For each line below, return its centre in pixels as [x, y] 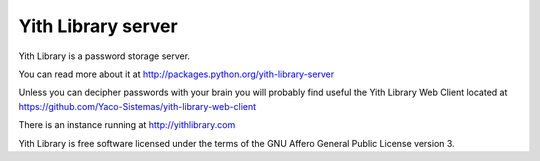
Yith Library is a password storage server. [104, 56]
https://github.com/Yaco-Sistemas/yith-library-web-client [137, 106]
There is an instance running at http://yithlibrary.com [127, 125]
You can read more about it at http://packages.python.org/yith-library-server [176, 74]
